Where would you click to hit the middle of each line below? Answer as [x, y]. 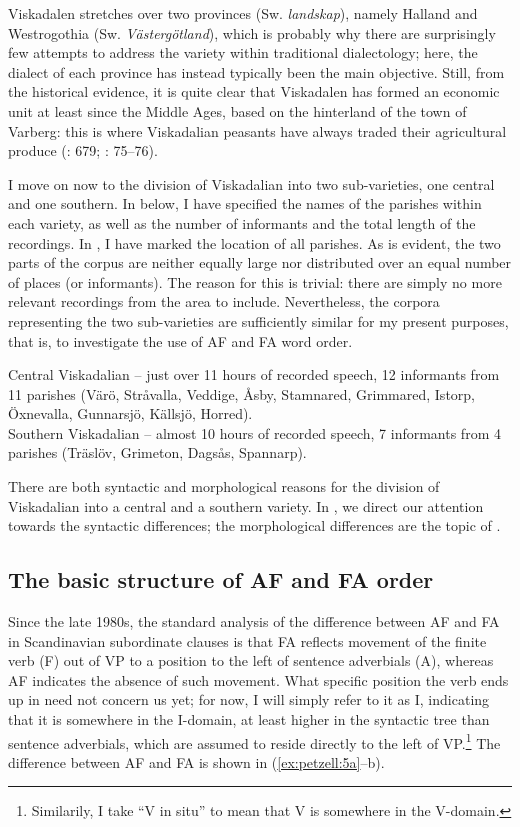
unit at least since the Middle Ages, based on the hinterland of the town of [237, 110]
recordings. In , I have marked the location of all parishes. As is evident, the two [254, 242]
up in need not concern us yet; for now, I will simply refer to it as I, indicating [249, 699]
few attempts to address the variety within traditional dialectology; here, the [243, 52]
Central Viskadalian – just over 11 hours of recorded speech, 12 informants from [254, 374]
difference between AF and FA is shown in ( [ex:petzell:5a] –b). [196, 761]
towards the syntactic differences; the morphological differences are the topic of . [254, 525]
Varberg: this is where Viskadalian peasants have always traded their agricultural [257, 130]
